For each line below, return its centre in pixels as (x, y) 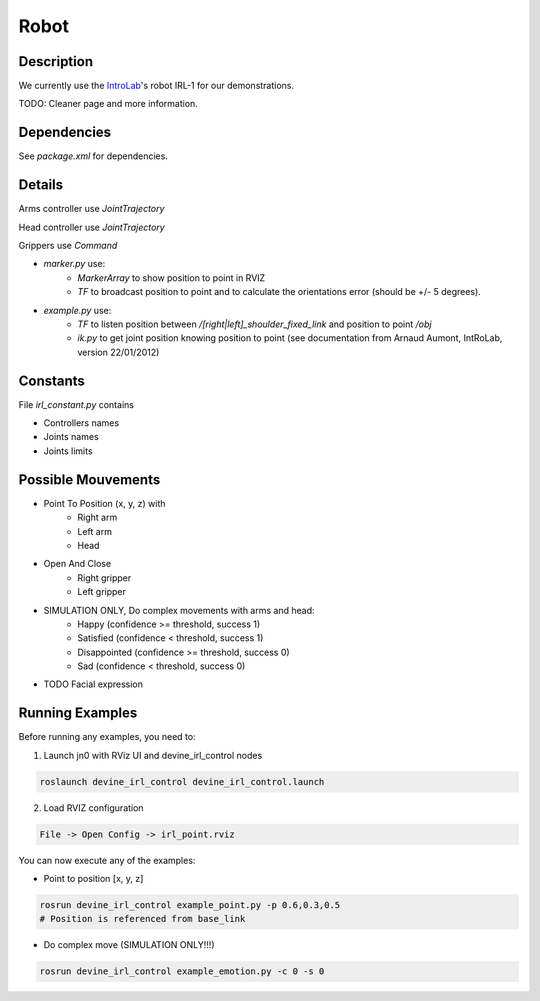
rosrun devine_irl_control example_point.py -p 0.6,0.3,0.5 (190, 905)
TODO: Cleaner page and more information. (108, 104)
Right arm (97, 517)
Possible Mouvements (89, 479)
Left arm (94, 531)
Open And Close (77, 564)
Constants (51, 380)
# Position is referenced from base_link (142, 919)
